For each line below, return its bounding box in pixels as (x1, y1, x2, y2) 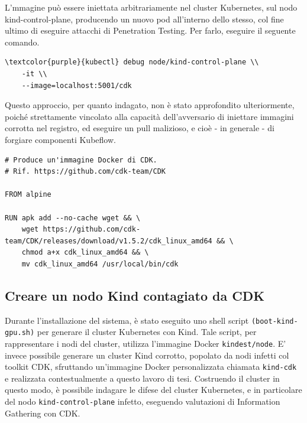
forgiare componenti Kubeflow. (5, 133, 116, 145)
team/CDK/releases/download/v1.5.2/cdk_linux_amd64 (5, 236, 212, 245)
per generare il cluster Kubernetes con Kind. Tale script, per (37, 326, 257, 338)
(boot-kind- (251, 317, 298, 326)
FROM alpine (5, 190, 51, 199)
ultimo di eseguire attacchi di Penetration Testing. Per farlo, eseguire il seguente (5, 24, 296, 37)
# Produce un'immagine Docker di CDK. (5, 155, 157, 164)
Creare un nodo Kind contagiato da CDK (5, 286, 265, 304)
